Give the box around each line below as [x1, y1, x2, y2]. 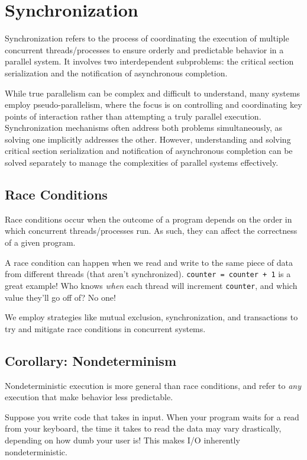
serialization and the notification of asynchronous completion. [5, 66, 228, 79]
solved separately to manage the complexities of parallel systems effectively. [5, 156, 279, 169]
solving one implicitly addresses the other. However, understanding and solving [5, 133, 291, 145]
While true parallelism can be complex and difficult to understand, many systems [5, 86, 300, 99]
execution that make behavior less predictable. [5, 391, 173, 403]
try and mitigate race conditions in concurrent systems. [5, 322, 206, 334]
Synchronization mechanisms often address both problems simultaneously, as [5, 121, 282, 134]
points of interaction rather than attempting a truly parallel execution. [5, 110, 261, 122]
